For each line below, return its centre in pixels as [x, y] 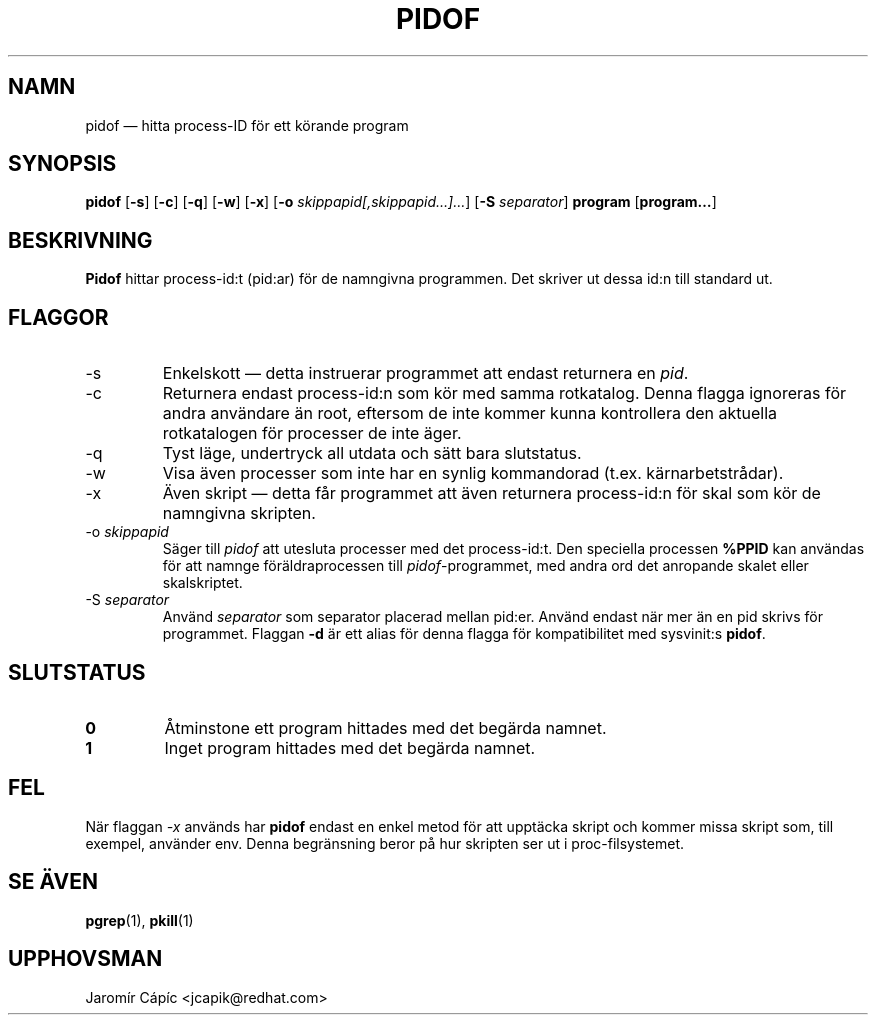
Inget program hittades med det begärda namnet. [350, 747]
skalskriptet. [202, 583]
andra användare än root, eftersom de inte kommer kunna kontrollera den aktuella [469, 413]
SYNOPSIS [62, 164]
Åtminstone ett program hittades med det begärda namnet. [385, 727]
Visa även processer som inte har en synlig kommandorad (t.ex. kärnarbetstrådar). [473, 473]
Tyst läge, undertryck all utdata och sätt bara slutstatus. [372, 453]
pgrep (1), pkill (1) [139, 920]
